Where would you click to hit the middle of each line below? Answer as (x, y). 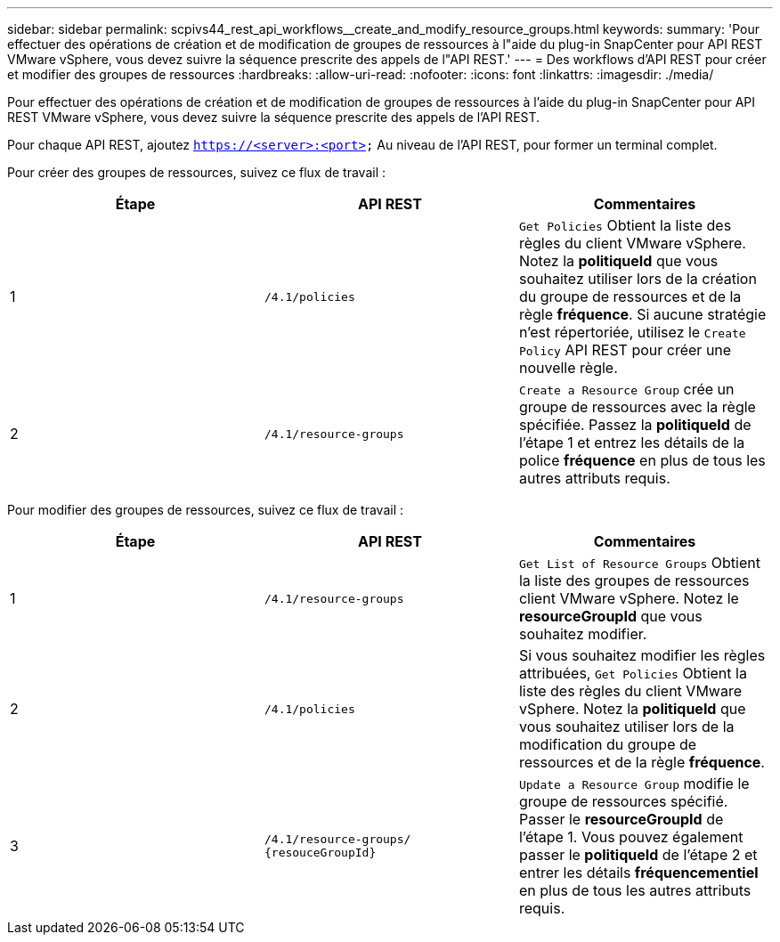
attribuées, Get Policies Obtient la (633, 673)
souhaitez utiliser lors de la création (638, 279)
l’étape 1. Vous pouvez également (631, 837)
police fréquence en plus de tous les (642, 460)
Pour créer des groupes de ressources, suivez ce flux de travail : (197, 172)
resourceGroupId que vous (610, 616)
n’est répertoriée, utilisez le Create (632, 332)
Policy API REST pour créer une (625, 350)
